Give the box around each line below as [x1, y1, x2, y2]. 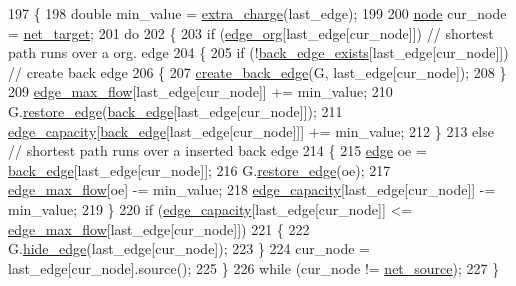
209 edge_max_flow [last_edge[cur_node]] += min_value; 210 [8, 81, 393, 102]
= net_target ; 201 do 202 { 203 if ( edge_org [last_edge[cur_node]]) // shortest [8, 22, 494, 43]
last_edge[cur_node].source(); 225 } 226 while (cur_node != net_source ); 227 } [8, 257, 500, 278]
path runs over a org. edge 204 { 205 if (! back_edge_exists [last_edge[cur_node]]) [8, 42, 509, 63]
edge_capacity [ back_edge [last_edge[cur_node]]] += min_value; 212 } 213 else [8, 120, 494, 141]
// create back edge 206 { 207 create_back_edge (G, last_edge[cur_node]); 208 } [8, 61, 507, 82]
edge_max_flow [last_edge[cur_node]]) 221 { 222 [8, 218, 310, 239]
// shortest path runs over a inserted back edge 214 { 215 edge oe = [8, 140, 427, 161]
